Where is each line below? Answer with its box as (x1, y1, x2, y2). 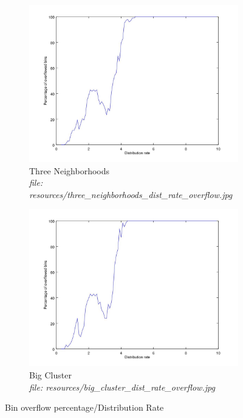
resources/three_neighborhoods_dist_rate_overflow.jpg (29, 188, 233, 200)
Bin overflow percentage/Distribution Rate (5, 401, 164, 414)
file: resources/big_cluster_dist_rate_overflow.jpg (29, 380, 215, 393)
